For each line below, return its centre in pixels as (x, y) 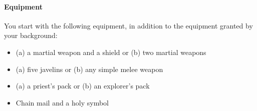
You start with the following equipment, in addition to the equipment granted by (128, 25)
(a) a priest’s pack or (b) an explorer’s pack (83, 86)
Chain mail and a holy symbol (62, 102)
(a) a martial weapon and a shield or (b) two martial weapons (111, 52)
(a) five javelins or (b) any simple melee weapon (89, 69)
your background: (31, 35)
